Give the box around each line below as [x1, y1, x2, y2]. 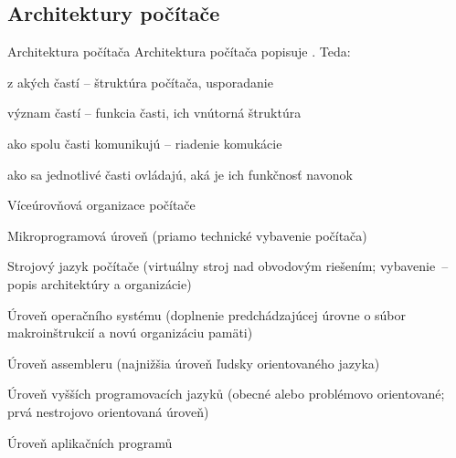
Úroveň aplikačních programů [7, 432, 173, 452]
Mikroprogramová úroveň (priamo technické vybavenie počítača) [7, 225, 367, 245]
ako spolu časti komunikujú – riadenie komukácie [7, 133, 282, 152]
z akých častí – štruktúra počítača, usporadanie [7, 72, 273, 91]
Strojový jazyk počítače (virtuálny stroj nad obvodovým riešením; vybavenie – [7, 256, 449, 276]
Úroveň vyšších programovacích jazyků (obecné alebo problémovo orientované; [7, 384, 445, 403]
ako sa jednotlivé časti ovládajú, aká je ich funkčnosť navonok [7, 164, 353, 183]
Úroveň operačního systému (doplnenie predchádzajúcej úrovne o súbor [7, 305, 407, 324]
